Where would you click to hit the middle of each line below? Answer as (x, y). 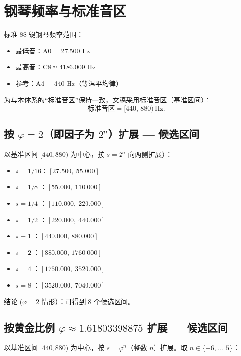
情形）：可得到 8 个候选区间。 (88, 301)
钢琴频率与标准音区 (65, 11)
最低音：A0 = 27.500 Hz (53, 50)
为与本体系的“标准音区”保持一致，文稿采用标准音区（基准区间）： (108, 99)
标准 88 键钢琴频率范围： (44, 34)
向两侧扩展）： (150, 154)
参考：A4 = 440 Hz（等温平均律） (69, 83)
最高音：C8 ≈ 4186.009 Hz (55, 67)
